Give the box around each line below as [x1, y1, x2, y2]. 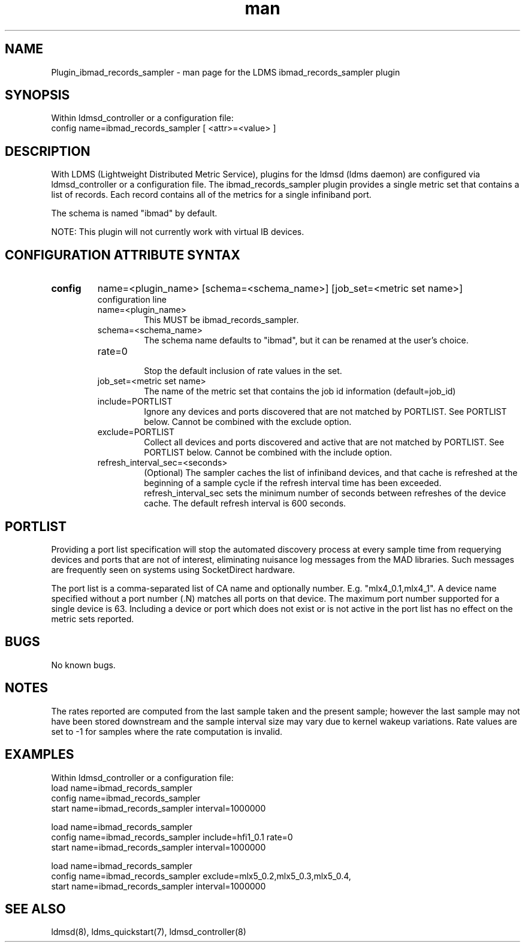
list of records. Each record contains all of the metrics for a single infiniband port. [51, 189, 372, 200]
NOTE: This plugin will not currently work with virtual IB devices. [51, 227, 304, 237]
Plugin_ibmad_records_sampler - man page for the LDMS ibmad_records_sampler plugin [51, 67, 400, 77]
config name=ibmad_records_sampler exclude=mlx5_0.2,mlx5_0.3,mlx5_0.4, [51, 870, 351, 881]
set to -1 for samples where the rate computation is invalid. [51, 726, 283, 737]
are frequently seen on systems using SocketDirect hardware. [51, 564, 295, 575]
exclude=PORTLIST [97, 427, 174, 438]
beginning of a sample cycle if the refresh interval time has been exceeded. [144, 478, 442, 488]
